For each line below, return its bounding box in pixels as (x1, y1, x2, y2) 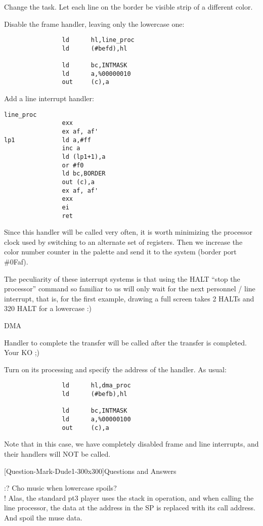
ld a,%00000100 (62, 416, 131, 423)
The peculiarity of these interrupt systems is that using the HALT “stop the (4, 273, 240, 284)
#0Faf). (4, 256, 28, 267)
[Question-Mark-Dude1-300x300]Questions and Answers (4, 465, 177, 476)
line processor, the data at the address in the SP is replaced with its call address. (4, 502, 255, 513)
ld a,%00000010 (62, 70, 131, 77)
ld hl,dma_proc (62, 382, 131, 389)
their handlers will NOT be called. (4, 448, 111, 459)
